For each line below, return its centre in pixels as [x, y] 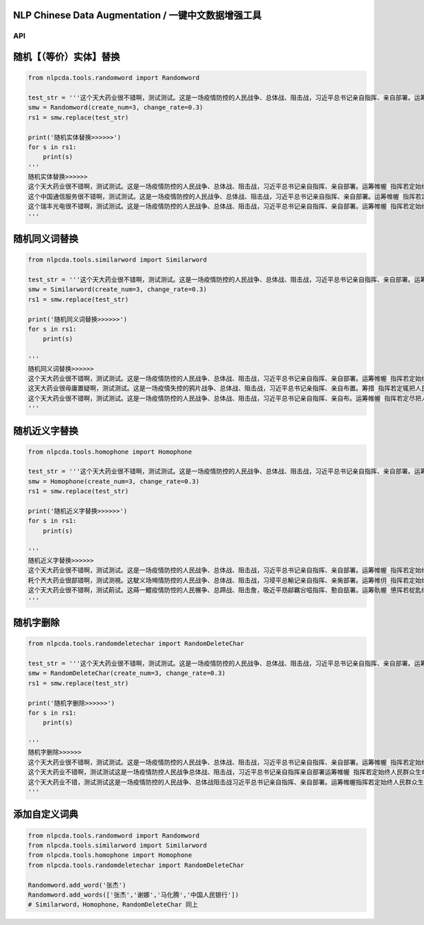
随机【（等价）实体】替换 [66, 57]
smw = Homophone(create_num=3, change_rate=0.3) [114, 481]
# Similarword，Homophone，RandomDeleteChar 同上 [113, 905]
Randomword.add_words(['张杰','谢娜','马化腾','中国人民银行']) [134, 895]
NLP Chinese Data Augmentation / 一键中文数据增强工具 [137, 15]
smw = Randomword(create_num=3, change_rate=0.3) [116, 107]
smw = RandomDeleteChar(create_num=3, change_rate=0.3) [127, 673]
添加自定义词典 [46, 814]
